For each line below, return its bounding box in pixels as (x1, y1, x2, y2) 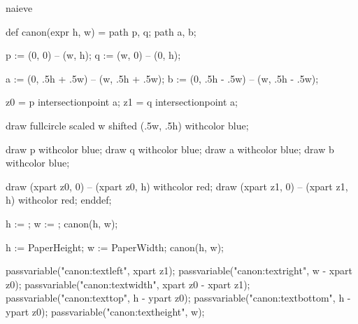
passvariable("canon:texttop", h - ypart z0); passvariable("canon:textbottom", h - (6, 290, 351, 305)
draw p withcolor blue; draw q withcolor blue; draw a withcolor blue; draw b (6, 141, 334, 156)
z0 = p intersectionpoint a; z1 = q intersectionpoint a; (6, 94, 238, 109)
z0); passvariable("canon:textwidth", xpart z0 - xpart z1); (6, 276, 250, 291)
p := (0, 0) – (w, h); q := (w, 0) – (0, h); (6, 48, 181, 62)
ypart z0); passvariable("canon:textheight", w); (6, 304, 205, 318)
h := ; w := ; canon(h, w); (6, 216, 118, 230)
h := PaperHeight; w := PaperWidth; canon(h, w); (6, 239, 224, 254)
